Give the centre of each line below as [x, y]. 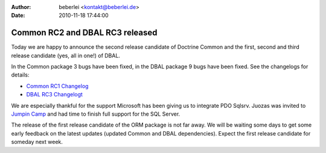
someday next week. [37, 142]
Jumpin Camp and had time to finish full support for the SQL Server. [96, 114]
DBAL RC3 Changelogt [54, 95]
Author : [21, 7]
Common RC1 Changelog [57, 86]
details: [20, 75]
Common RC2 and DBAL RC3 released [84, 33]
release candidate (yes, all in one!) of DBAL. [66, 55]
